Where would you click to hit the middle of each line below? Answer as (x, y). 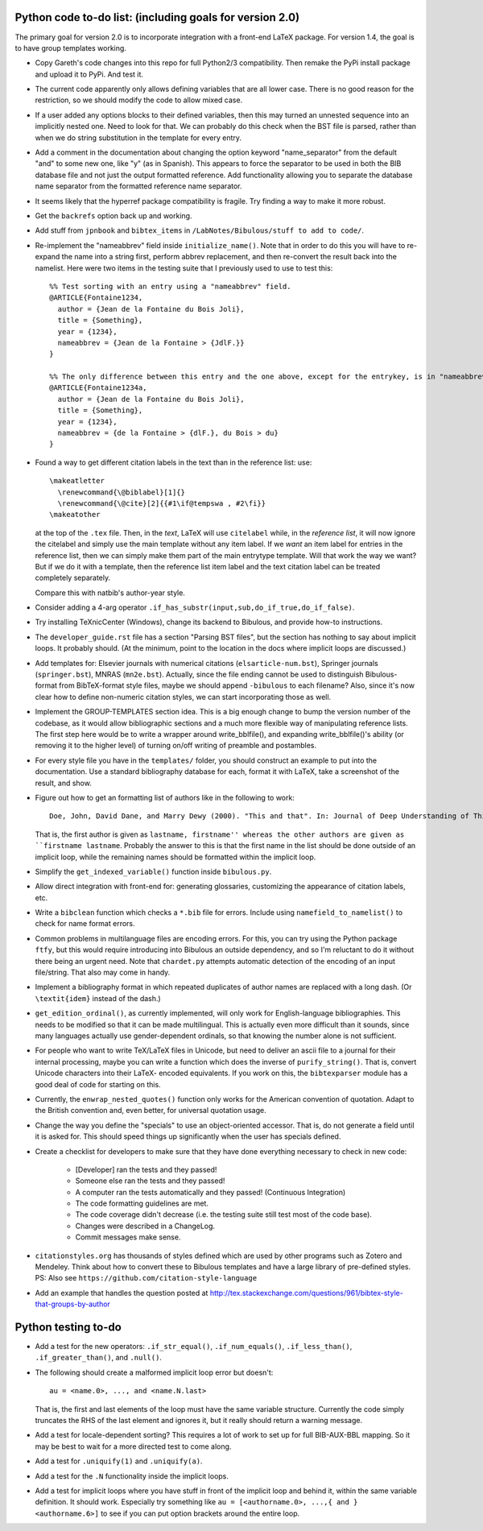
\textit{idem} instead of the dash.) (98, 998)
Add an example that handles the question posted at (122, 1293)
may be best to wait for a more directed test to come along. (133, 1446)
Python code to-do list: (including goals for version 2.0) (157, 17)
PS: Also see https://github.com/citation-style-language (146, 1278)
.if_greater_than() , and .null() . (99, 1358)
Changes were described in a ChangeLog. (145, 1226)
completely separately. (73, 578)
